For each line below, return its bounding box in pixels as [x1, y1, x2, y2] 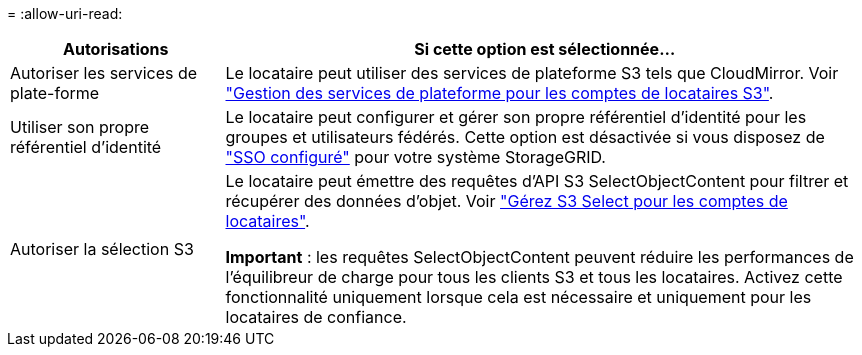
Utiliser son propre [10, 117, 150, 137]
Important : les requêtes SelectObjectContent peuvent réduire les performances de [225, 247, 854, 267]
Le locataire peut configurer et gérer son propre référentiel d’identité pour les [225, 107, 807, 127]
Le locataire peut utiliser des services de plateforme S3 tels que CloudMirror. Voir [225, 63, 839, 83]
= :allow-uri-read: [7, 5, 123, 22]
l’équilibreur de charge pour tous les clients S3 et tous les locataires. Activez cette [225, 267, 843, 287]
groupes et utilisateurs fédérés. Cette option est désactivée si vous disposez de [225, 127, 825, 147]
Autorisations [62, 39, 169, 59]
